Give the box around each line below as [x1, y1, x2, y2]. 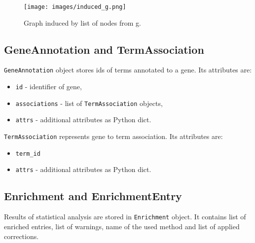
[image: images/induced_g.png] [24, 3, 126, 10]
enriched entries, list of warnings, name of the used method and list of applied [4, 221, 240, 231]
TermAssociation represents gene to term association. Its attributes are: [4, 131, 223, 141]
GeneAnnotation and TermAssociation [4, 41, 204, 57]
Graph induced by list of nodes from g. [24, 17, 141, 28]
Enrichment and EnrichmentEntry [4, 188, 182, 204]
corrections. [4, 231, 39, 241]
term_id [15, 150, 40, 157]
